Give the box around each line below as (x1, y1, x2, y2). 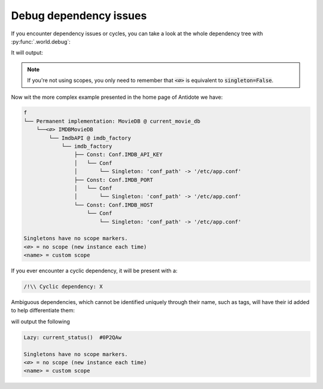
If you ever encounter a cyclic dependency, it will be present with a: (11, 267, 178, 275)
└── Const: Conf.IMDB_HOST (74, 201, 154, 208)
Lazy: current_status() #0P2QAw (23, 334, 122, 341)
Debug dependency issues (11, 9, 147, 22)
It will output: (11, 49, 43, 56)
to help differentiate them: (11, 307, 75, 314)
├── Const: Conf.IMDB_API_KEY (74, 151, 163, 158)
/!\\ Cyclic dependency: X (23, 283, 103, 290)
